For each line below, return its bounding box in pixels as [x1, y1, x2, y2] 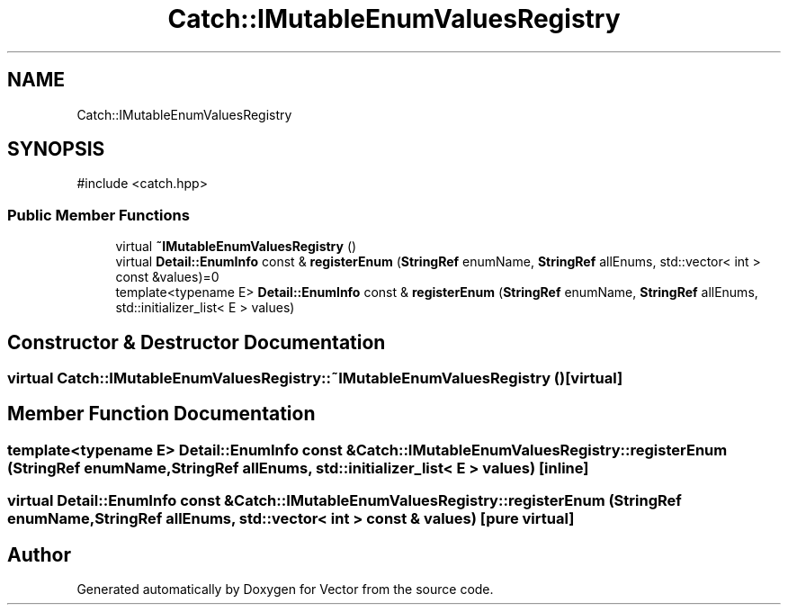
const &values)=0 [115, 269, 219, 285]
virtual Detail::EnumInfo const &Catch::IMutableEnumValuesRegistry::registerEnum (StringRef [7, 491, 682, 510]
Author [7, 543, 71, 566]
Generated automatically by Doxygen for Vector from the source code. [76, 581, 494, 598]
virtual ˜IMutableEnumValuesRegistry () [115, 238, 357, 255]
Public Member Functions [7, 205, 190, 224]
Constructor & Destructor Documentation [7, 330, 386, 354]
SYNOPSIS [7, 138, 105, 161]
